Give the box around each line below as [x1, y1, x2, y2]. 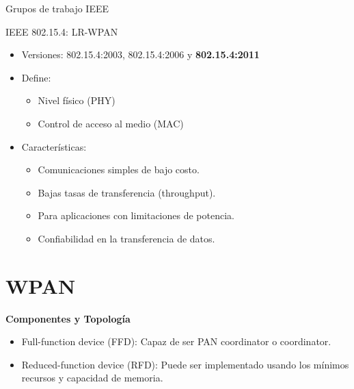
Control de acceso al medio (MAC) [38, 116, 184, 130]
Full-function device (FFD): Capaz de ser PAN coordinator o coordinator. [21, 334, 331, 349]
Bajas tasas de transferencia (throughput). [38, 185, 216, 199]
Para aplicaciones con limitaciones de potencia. [38, 208, 234, 223]
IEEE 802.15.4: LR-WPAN [5, 24, 118, 38]
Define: [21, 70, 51, 84]
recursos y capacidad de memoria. [21, 371, 163, 385]
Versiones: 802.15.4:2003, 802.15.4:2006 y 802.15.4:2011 [21, 47, 260, 62]
